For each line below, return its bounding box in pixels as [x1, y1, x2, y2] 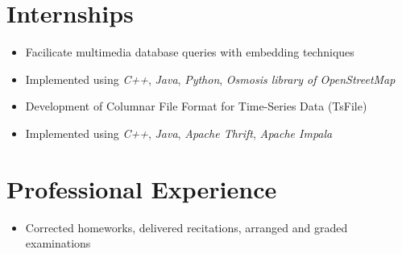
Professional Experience [6, 172, 277, 205]
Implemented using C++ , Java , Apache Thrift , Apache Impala [25, 124, 333, 141]
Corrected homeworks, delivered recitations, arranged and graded [25, 219, 348, 235]
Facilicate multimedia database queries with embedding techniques [25, 44, 354, 60]
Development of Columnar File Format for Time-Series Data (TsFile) [25, 98, 367, 115]
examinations [25, 235, 91, 252]
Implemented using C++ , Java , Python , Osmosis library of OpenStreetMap [25, 70, 396, 87]
